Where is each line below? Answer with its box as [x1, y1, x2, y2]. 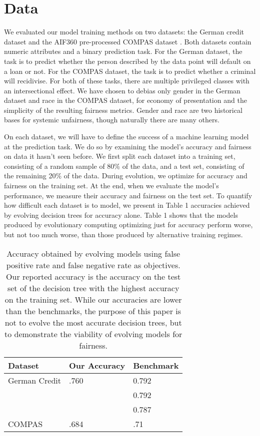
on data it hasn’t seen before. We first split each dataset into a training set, [4, 151, 235, 161]
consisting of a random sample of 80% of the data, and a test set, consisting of [4, 160, 244, 171]
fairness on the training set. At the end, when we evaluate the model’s [4, 180, 219, 191]
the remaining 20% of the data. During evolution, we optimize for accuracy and [4, 170, 247, 181]
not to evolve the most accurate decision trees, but [4, 316, 182, 328]
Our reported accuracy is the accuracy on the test [6, 270, 181, 282]
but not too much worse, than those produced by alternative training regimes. [4, 229, 243, 239]
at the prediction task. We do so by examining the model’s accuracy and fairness [4, 141, 251, 151]
